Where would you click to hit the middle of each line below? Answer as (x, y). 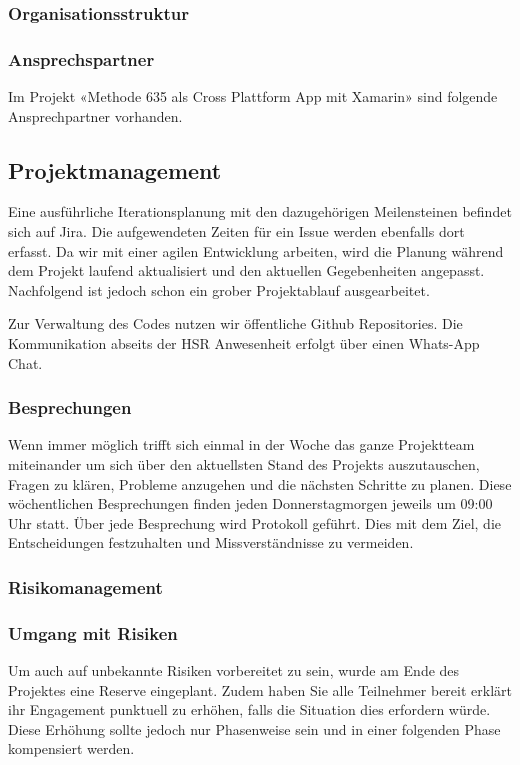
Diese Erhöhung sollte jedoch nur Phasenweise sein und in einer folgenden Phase (254, 728)
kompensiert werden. (71, 748)
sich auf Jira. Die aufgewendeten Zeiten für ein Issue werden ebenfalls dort (236, 231)
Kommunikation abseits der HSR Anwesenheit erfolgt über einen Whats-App (244, 343)
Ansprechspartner (81, 58)
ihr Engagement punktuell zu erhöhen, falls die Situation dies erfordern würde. (249, 709)
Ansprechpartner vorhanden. (95, 115)
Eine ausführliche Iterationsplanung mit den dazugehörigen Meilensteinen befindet (260, 211)
